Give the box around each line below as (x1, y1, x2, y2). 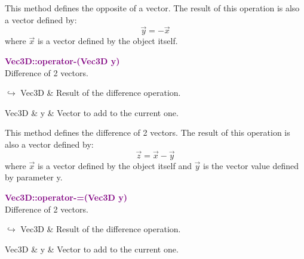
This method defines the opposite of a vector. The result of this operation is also (5, 2, 300, 14)
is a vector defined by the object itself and (37, 159, 192, 171)
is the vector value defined (203, 159, 299, 171)
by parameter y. (5, 171, 63, 183)
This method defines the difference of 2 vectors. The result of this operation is (5, 126, 290, 139)
